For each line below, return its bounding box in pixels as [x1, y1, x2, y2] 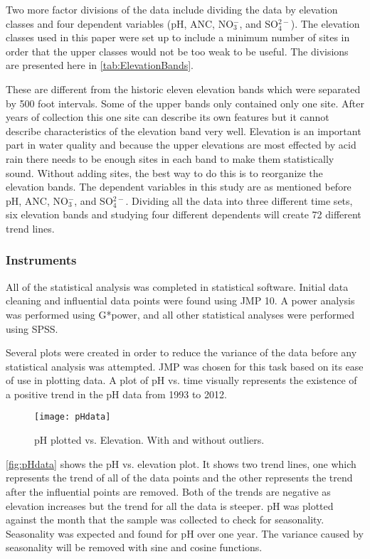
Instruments [6, 251, 77, 269]
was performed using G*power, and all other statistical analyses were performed [6, 307, 355, 321]
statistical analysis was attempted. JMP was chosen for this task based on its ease [6, 358, 364, 373]
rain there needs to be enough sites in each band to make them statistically [6, 151, 334, 166]
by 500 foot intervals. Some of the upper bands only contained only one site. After [6, 95, 364, 110]
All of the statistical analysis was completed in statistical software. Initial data [6, 279, 349, 294]
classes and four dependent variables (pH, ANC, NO [6, 16, 234, 31]
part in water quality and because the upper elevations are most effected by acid [6, 137, 356, 152]
